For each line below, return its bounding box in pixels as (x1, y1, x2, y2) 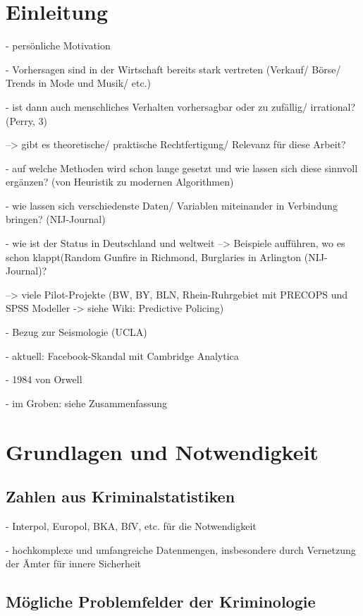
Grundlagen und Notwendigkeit (6, 437, 319, 466)
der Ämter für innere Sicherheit (6, 556, 142, 571)
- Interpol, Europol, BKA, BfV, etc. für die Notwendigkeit (6, 518, 257, 533)
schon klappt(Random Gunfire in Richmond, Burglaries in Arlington (6, 249, 302, 264)
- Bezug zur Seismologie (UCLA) (6, 325, 147, 339)
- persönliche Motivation (6, 38, 111, 53)
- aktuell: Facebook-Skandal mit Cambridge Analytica (6, 348, 239, 363)
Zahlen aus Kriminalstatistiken (6, 485, 235, 507)
